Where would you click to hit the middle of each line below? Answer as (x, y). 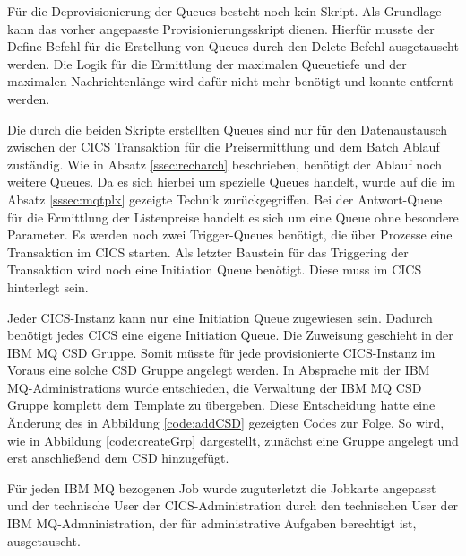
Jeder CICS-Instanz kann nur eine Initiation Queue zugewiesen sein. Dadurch (220, 317)
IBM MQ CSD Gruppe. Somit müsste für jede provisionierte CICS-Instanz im (221, 352)
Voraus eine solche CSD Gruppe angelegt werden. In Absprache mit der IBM (219, 370)
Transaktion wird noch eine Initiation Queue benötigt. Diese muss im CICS (215, 269)
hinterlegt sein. (48, 287)
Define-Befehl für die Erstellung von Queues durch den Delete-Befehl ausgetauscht (233, 46)
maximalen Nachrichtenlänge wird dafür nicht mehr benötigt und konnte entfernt (230, 81)
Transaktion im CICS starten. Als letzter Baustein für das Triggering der (208, 252)
